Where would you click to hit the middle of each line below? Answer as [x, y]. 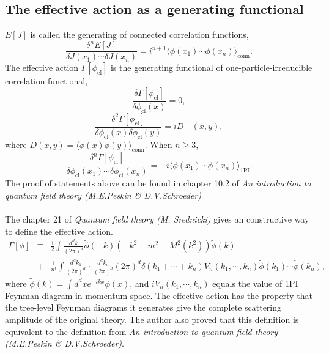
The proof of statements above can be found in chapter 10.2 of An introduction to [158, 183]
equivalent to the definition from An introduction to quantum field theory [142, 331]
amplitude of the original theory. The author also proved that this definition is [152, 319]
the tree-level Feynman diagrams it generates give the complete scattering [143, 307]
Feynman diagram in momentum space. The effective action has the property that [159, 295]
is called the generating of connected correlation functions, [139, 35]
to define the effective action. [59, 231]
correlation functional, [46, 81]
